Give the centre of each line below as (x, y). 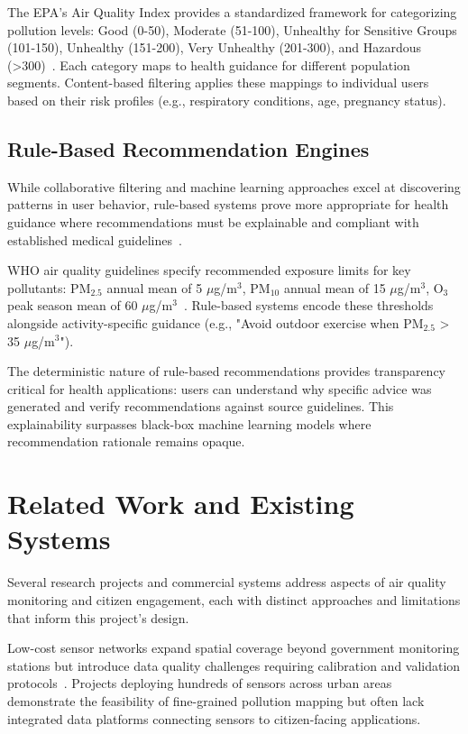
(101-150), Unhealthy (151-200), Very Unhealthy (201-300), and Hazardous (215, 47)
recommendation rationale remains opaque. (126, 441)
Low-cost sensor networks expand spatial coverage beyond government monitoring (234, 648)
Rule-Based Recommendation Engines (188, 148)
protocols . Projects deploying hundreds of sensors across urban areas (200, 683)
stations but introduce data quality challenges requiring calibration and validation (234, 665)
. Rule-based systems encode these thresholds (308, 305)
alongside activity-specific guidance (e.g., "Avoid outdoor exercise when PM (216, 322)
